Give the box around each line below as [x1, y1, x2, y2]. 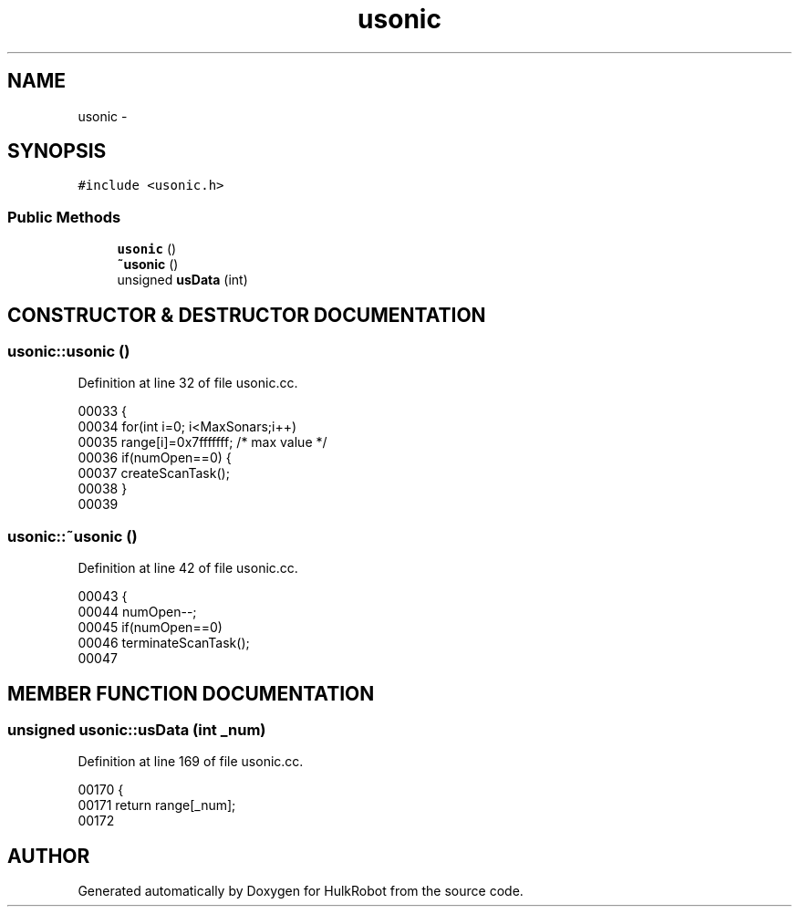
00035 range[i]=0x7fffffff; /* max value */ [78, 434, 327, 451]
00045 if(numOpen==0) [78, 619, 223, 636]
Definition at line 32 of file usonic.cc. [78, 375, 298, 391]
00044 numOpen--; [78, 604, 197, 620]
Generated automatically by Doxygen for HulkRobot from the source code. [78, 883, 524, 899]
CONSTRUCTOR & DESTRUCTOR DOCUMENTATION [7, 303, 486, 327]
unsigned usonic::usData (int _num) [7, 721, 266, 739]
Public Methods [7, 207, 121, 226]
